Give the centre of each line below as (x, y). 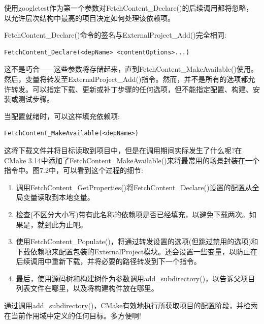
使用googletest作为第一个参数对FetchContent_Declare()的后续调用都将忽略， (129, 8)
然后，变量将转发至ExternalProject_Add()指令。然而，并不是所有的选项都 (126, 79)
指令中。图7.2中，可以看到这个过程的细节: (74, 170)
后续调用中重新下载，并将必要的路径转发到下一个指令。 (108, 261)
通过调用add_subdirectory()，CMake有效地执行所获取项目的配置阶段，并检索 (131, 305)
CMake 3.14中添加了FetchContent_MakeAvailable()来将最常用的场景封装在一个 (132, 160)
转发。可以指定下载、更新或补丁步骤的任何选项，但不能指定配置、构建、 (132, 89)
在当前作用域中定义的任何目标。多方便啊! (73, 315)
